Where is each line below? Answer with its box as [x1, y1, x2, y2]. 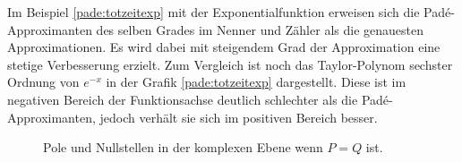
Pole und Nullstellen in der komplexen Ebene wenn [43, 138, 323, 157]
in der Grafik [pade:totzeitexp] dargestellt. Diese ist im [106, 72, 406, 91]
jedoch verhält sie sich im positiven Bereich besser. [99, 107, 378, 126]
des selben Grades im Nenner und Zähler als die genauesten [96, 20, 423, 38]
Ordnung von [7, 72, 80, 91]
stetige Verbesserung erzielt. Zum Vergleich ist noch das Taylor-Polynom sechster [7, 55, 453, 73]
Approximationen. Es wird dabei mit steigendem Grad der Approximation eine [7, 38, 441, 56]
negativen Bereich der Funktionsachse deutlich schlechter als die [7, 90, 358, 108]
